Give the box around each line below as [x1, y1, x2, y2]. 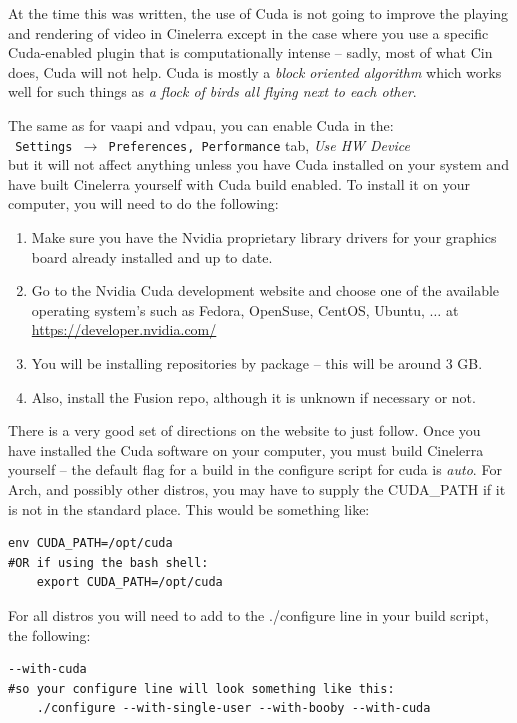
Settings [15, 139, 73, 154]
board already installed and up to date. [31, 246, 273, 267]
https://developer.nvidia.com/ [31, 319, 217, 340]
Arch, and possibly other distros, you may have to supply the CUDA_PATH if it [8, 478, 506, 499]
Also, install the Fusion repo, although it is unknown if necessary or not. [31, 386, 476, 407]
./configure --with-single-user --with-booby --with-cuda [36, 701, 431, 716]
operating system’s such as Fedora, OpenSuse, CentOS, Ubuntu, [31, 299, 425, 320]
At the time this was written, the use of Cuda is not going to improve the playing [8, 3, 509, 23]
